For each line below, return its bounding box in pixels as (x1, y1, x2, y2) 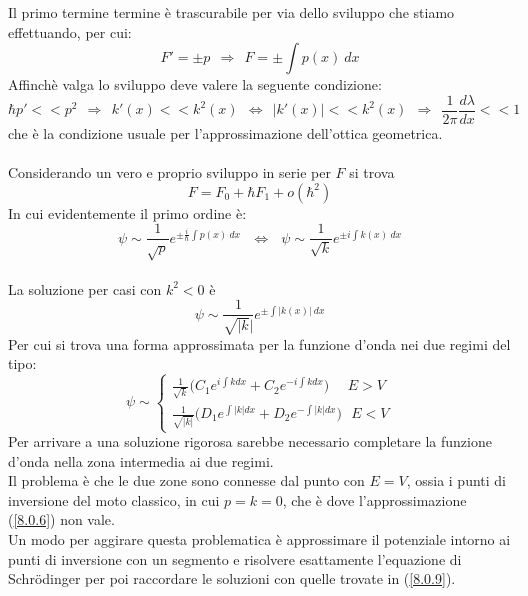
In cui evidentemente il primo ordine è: (8, 202, 247, 223)
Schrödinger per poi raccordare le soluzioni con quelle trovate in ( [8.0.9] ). (8, 568, 456, 589)
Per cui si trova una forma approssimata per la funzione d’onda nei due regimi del (8, 333, 511, 354)
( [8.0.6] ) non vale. (8, 509, 115, 530)
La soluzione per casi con (8, 278, 162, 299)
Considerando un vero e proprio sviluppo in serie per (8, 162, 331, 183)
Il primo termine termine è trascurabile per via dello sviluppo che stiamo (8, 2, 455, 22)
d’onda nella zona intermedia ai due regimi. (8, 450, 274, 471)
